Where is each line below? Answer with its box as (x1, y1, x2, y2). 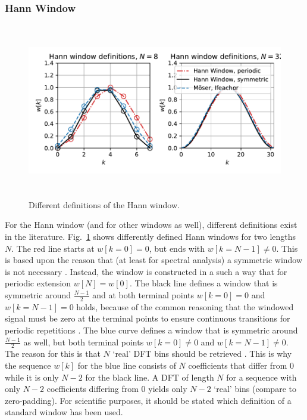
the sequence (5, 359, 51, 371)
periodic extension (5, 277, 71, 289)
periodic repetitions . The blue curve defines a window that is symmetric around (5, 323, 298, 336)
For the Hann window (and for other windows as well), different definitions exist (5, 218, 297, 231)
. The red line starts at (11, 242, 95, 254)
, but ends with (149, 242, 205, 254)
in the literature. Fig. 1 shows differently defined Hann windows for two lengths (5, 230, 296, 242)
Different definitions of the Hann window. (29, 198, 180, 211)
